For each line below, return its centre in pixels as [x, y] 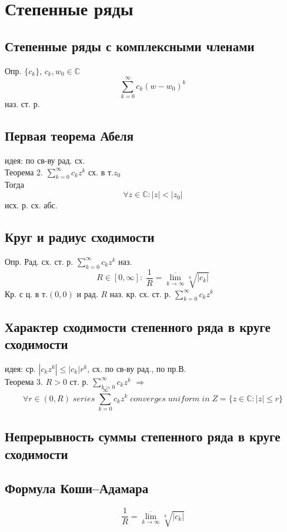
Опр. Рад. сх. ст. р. [39, 261]
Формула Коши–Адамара [77, 488]
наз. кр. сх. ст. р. [140, 293]
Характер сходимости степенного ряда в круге [138, 326]
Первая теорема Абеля [69, 136]
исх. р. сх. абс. [31, 205]
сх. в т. [101, 172]
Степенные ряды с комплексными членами [130, 46]
